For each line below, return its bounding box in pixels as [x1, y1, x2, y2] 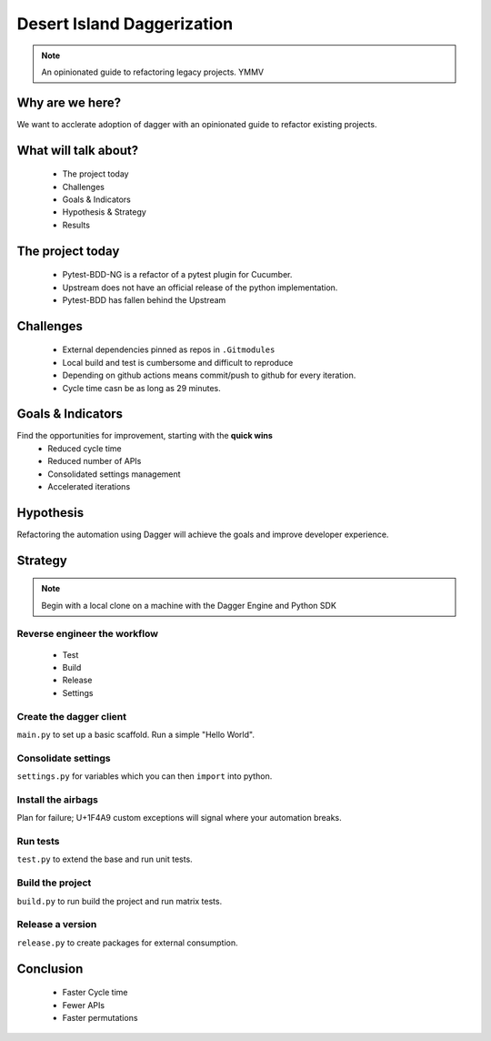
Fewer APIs [62, 999, 105, 1010]
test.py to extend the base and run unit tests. [16, 854, 193, 864]
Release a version [16, 918, 97, 931]
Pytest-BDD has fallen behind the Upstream [62, 295, 226, 305]
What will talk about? [16, 142, 139, 158]
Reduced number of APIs [47, 456, 142, 467]
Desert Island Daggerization [16, 14, 234, 34]
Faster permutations [62, 1012, 138, 1023]
